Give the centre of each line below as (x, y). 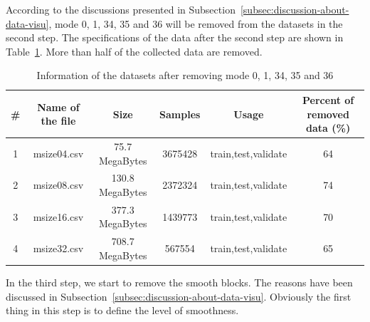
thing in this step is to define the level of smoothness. (122, 310)
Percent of (328, 99)
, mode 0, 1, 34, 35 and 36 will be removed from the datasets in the (196, 23)
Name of (58, 107)
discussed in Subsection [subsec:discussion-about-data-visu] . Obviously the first (179, 296)
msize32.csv (58, 248)
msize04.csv (58, 153)
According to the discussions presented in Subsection (121, 9)
